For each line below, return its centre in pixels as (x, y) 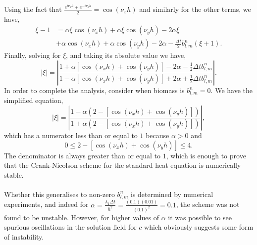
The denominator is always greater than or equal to (82, 155)
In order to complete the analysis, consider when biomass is (94, 90)
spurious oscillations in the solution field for (70, 227)
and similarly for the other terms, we (195, 9)
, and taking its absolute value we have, (126, 55)
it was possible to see (200, 217)
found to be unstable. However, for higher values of (81, 217)
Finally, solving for (32, 55)
